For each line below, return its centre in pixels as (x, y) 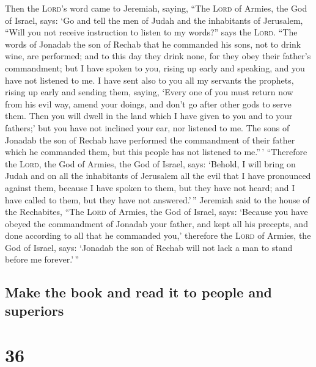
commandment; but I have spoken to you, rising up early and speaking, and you (155, 67)
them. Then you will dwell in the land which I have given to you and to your (149, 116)
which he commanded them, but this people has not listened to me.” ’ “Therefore (156, 152)
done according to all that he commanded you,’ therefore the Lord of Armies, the (158, 235)
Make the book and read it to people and (138, 292)
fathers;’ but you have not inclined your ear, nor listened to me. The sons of (147, 127)
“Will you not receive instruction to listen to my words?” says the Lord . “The (151, 32)
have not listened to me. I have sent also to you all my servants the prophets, (149, 80)
